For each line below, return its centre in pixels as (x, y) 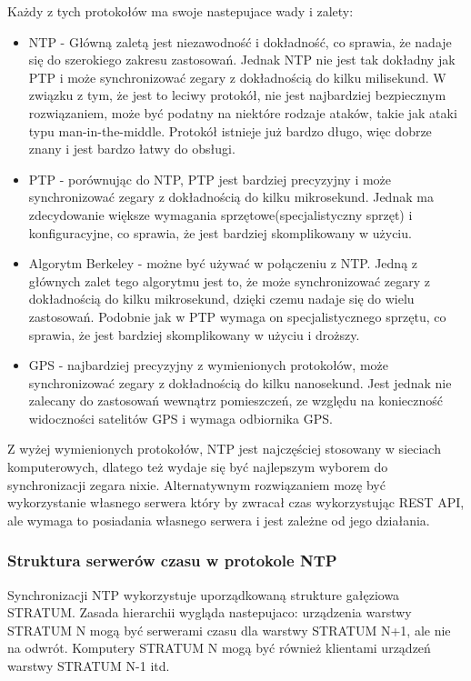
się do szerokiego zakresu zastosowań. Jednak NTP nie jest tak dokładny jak (242, 60)
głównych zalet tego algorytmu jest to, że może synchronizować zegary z (230, 280)
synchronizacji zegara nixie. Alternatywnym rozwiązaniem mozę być (196, 484)
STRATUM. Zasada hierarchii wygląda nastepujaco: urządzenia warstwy (210, 612)
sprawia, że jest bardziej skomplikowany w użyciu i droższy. (194, 334)
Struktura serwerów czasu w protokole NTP (172, 561)
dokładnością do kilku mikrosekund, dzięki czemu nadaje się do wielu (221, 299)
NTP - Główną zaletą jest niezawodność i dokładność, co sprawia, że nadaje (240, 41)
